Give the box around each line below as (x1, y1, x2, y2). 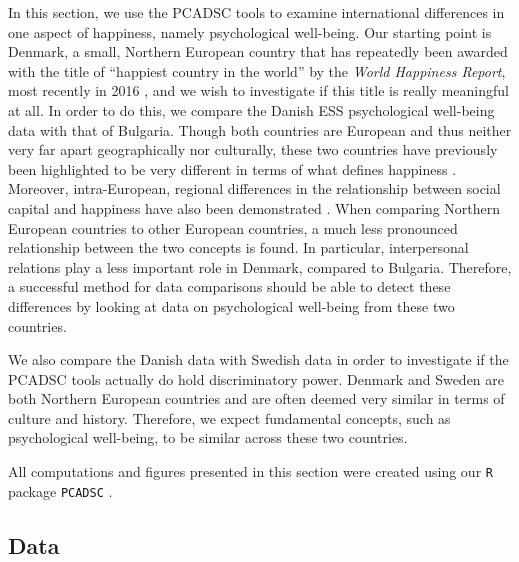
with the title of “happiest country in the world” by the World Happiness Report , (8, 60, 506, 81)
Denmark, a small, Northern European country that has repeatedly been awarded (8, 41, 508, 62)
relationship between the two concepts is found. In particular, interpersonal (8, 237, 469, 258)
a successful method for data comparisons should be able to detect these (8, 276, 451, 297)
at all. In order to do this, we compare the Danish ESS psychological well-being (8, 99, 495, 120)
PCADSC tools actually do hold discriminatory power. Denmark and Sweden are (8, 368, 505, 389)
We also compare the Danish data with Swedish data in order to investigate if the (8, 349, 509, 370)
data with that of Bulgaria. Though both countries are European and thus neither (8, 119, 512, 140)
